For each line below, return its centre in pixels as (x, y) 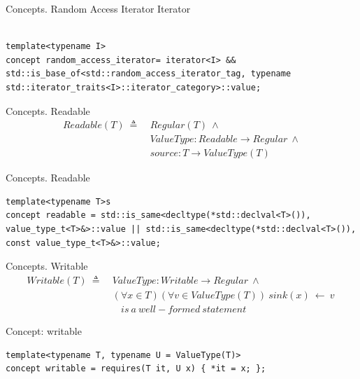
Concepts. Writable (47, 266)
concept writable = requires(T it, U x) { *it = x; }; (136, 369)
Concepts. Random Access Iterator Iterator (98, 8)
